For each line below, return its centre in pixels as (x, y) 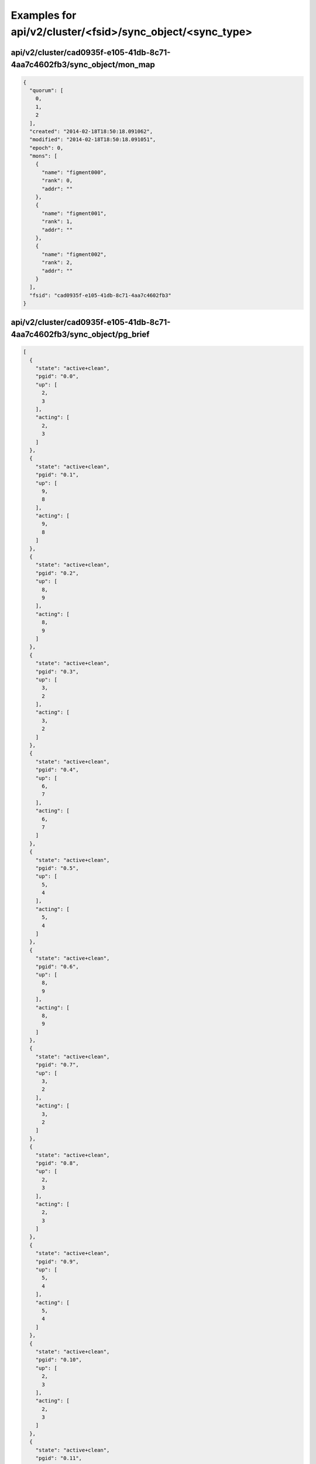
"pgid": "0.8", (57, 1163)
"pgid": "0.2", (57, 573)
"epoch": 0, (47, 148)
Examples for (44, 15)
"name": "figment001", (74, 213)
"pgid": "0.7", (57, 1065)
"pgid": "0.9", (57, 1261)
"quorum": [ (47, 90)
